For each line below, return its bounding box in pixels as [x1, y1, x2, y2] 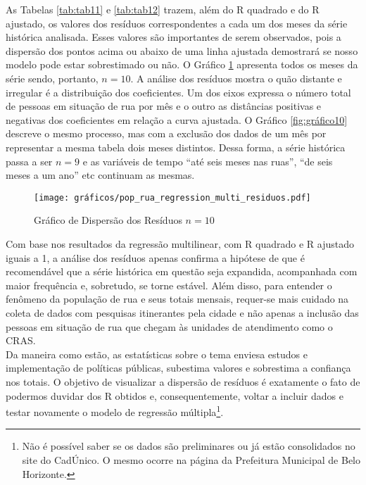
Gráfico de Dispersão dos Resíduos [34, 213, 182, 227]
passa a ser [6, 153, 53, 168]
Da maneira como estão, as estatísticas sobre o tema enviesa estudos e [6, 346, 308, 361]
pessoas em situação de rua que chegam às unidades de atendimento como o [6, 319, 333, 334]
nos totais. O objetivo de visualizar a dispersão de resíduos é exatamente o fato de [6, 374, 360, 389]
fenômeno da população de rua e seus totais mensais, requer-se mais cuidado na [6, 291, 349, 306]
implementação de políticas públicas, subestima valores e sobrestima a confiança [6, 360, 351, 375]
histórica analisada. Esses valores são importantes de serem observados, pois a [6, 30, 341, 44]
